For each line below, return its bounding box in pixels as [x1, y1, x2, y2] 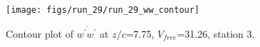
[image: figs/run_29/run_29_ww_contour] [6, 5, 200, 15]
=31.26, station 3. [177, 26, 255, 41]
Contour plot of [6, 26, 73, 41]
